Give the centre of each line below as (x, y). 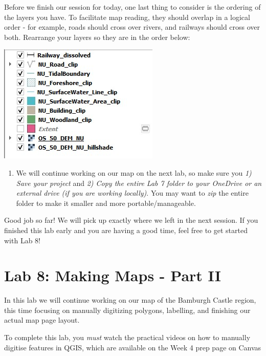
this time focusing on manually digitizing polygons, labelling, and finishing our (127, 310)
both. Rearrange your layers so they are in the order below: (97, 37)
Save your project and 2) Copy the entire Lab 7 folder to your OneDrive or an (139, 183)
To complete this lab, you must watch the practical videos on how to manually (127, 337)
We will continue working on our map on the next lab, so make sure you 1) (134, 172)
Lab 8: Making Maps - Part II (113, 275)
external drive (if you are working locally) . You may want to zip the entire (132, 193)
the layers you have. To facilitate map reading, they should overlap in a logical (127, 17)
